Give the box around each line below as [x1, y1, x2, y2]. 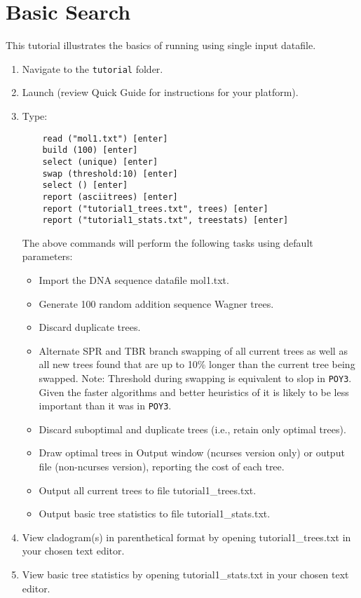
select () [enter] [42, 180, 128, 191]
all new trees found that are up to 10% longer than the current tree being [39, 357, 355, 372]
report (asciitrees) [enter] [42, 191, 178, 202]
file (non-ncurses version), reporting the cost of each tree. [39, 459, 285, 474]
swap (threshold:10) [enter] [42, 168, 178, 179]
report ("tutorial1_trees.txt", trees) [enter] [42, 203, 268, 214]
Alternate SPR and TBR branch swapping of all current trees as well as [39, 343, 348, 358]
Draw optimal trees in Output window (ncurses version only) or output [39, 445, 345, 460]
